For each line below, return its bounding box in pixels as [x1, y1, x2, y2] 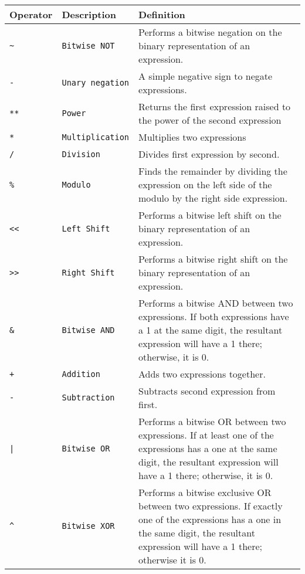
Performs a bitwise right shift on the [138, 252, 288, 266]
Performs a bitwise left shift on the [138, 208, 282, 222]
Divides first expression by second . [138, 147, 280, 161]
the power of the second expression [138, 113, 282, 127]
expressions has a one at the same [138, 441, 277, 455]
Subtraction [62, 393, 115, 402]
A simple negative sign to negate [138, 69, 273, 83]
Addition [62, 369, 100, 379]
